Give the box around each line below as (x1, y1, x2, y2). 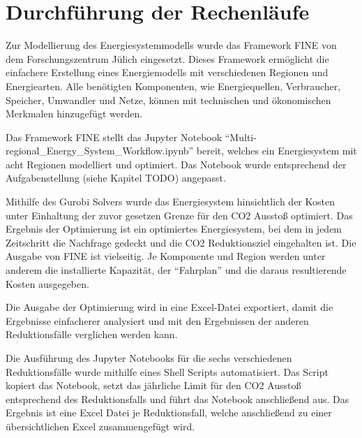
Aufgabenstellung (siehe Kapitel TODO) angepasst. (6, 170, 226, 185)
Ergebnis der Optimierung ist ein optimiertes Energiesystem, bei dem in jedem (6, 221, 342, 236)
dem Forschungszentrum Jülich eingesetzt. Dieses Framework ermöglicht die (6, 51, 329, 66)
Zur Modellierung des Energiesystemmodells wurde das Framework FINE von (6, 38, 337, 52)
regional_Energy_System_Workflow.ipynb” (6, 143, 194, 158)
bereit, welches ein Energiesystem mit (196, 143, 357, 158)
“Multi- (225, 129, 257, 144)
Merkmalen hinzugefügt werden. (6, 106, 143, 121)
